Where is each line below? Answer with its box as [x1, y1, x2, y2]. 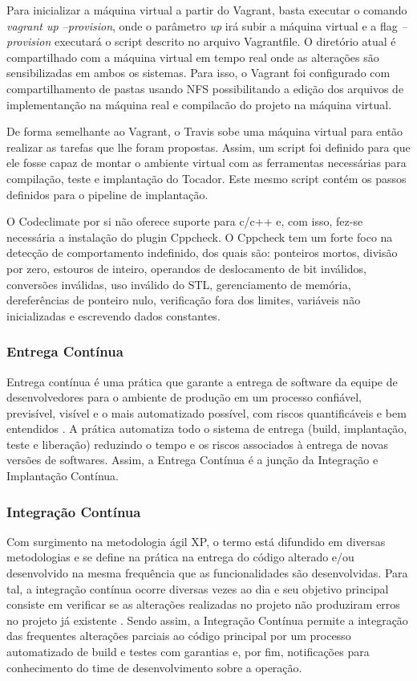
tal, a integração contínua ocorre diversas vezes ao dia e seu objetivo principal [6, 580, 389, 597]
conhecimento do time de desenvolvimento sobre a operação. [6, 659, 302, 675]
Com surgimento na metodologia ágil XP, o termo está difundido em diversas [6, 532, 386, 549]
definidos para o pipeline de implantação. [6, 186, 208, 202]
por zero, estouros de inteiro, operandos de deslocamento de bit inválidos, [6, 259, 366, 276]
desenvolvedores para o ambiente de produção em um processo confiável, [6, 389, 362, 406]
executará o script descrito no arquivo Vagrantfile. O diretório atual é [54, 33, 396, 50]
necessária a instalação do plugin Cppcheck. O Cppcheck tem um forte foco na [6, 228, 393, 245]
